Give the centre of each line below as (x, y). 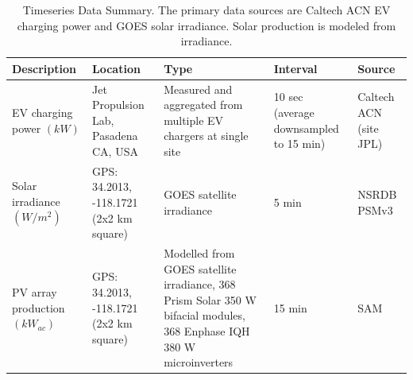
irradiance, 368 (200, 284)
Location (116, 68)
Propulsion (118, 105)
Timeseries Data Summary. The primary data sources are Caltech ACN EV (206, 10)
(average (294, 112)
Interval (295, 68)
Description (44, 68)
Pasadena (115, 136)
